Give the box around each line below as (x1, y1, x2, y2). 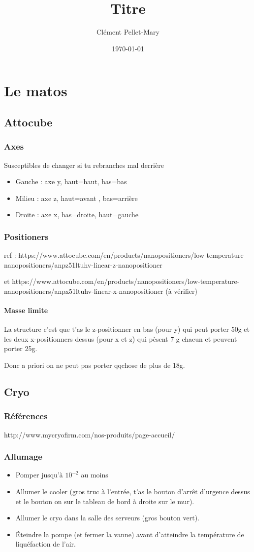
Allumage (4, 450, 42, 463)
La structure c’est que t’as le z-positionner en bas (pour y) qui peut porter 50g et (4, 324, 250, 334)
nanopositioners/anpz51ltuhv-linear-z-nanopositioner (4, 259, 162, 270)
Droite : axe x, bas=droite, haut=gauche (15, 209, 139, 220)
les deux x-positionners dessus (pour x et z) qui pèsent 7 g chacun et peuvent (4, 333, 237, 344)
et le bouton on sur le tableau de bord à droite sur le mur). (15, 496, 194, 506)
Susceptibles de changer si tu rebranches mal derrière (4, 159, 164, 170)
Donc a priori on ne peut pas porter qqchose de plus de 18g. (4, 360, 185, 370)
